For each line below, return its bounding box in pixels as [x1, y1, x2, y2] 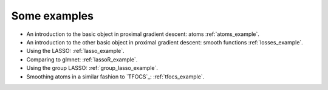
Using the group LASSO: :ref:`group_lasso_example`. [26, 64, 158, 72]
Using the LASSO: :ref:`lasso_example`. [26, 47, 125, 55]
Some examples [11, 9, 94, 22]
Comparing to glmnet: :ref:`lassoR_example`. [26, 55, 138, 63]
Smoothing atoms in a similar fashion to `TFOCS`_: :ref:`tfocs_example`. [26, 73, 205, 80]
